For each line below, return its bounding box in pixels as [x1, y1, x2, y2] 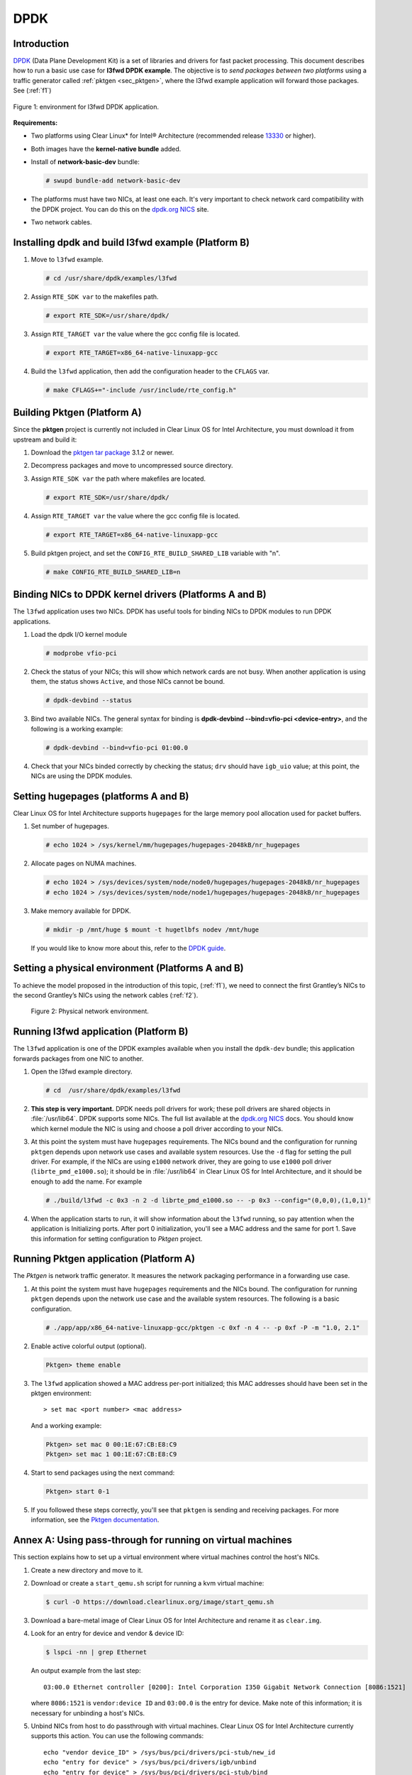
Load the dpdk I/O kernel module [30, 630, 128, 638]
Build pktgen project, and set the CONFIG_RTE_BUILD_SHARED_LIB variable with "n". [30, 549, 280, 557]
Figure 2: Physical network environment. [30, 1007, 149, 1015]
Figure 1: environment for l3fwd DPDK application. [13, 102, 160, 111]
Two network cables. [30, 217, 92, 226]
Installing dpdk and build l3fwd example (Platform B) [13, 236, 250, 248]
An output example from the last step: [30, 1666, 141, 1675]
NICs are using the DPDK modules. [30, 772, 133, 780]
